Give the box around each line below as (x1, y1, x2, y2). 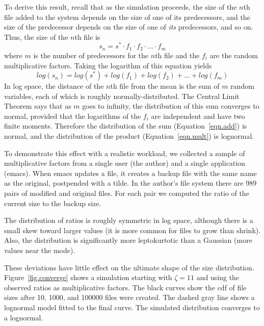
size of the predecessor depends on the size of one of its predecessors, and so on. (4, 21, 253, 32)
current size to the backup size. (4, 197, 101, 208)
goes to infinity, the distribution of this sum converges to (82, 101, 259, 111)
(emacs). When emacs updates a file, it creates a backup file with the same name (4, 167, 257, 178)
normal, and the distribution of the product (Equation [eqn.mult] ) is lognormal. (4, 131, 254, 141)
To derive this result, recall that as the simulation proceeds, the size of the (4, 2, 237, 12)
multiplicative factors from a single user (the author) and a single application (4, 158, 245, 168)
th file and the (155, 49, 200, 60)
